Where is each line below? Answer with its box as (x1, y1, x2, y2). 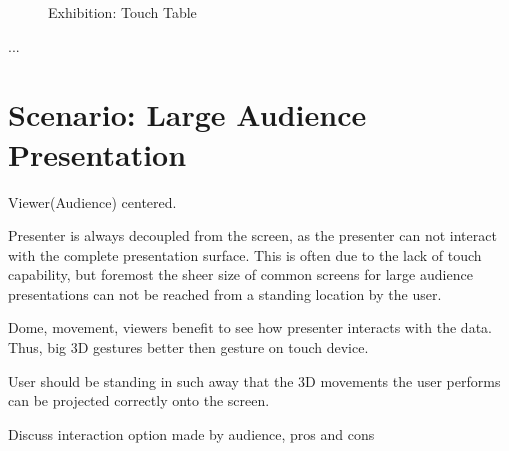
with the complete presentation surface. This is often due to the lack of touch (8, 244, 482, 265)
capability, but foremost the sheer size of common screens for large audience (8, 264, 473, 285)
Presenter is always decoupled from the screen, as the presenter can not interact (8, 225, 497, 246)
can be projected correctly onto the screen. (8, 390, 270, 411)
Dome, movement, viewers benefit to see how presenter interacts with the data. (8, 317, 492, 338)
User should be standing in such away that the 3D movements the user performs (8, 370, 501, 391)
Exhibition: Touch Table (48, 2, 197, 22)
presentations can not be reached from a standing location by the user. (8, 283, 442, 304)
